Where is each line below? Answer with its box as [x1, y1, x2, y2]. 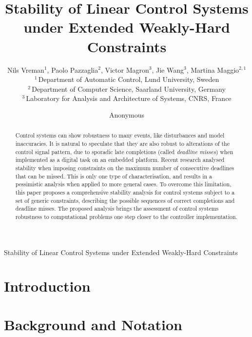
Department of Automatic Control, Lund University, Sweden [38, 74, 219, 84]
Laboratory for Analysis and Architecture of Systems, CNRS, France [26, 93, 232, 103]
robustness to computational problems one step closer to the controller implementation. [15, 212, 237, 220]
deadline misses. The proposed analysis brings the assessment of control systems [15, 204, 219, 213]
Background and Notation [4, 314, 182, 334]
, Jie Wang [152, 64, 184, 75]
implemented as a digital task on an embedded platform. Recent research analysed [15, 156, 225, 164]
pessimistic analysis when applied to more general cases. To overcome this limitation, [15, 180, 232, 188]
